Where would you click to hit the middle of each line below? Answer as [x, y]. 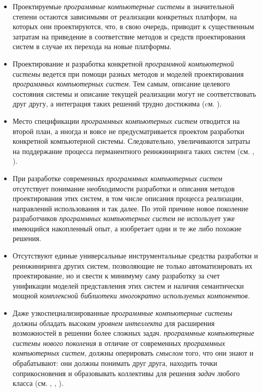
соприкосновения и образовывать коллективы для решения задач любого [126, 373]
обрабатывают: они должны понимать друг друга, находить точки [115, 363]
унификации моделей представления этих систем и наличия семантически [128, 285]
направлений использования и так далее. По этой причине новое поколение [130, 208]
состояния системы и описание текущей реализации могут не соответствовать [134, 93]
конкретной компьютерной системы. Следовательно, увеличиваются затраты [131, 141]
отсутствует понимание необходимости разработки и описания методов [124, 188]
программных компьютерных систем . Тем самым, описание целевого [121, 84]
